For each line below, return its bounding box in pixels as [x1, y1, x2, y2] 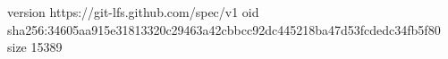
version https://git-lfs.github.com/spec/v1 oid [7, 3, 259, 21]
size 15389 [7, 38, 63, 56]
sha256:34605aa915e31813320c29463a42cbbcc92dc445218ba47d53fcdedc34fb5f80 [7, 20, 441, 38]
